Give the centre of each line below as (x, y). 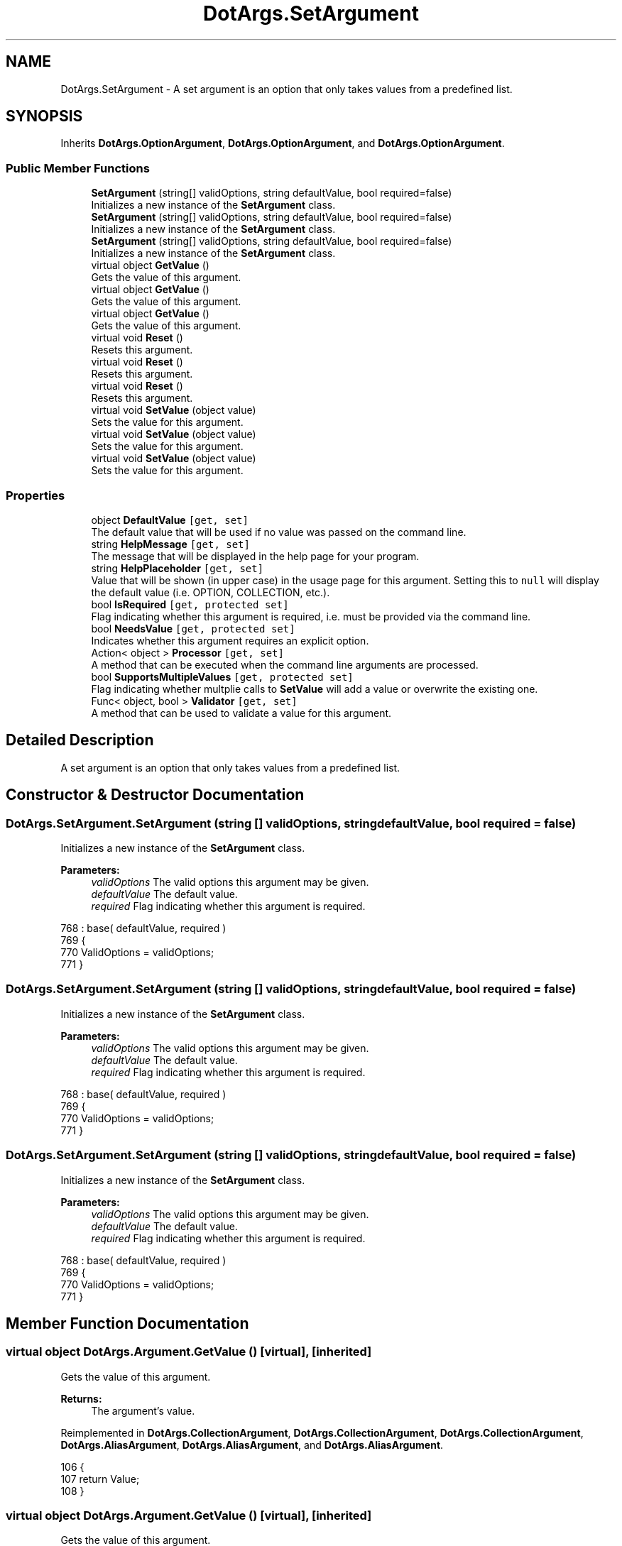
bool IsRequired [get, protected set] (190, 604)
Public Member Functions (78, 168)
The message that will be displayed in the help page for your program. (255, 556)
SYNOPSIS (44, 116)
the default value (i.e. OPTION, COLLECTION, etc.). (211, 592)
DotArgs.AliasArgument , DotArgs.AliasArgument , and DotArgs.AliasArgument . (252, 1444)
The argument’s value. (143, 1410)
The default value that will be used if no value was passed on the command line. (279, 532)
